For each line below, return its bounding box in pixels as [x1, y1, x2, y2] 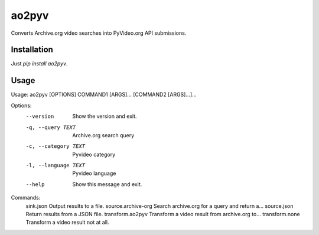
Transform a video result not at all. [25, 219, 109, 226]
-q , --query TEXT [25, 124, 76, 131]
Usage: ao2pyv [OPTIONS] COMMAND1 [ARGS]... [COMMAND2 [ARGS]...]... [11, 91, 197, 98]
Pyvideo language [72, 170, 116, 177]
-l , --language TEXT [25, 162, 86, 169]
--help [25, 181, 45, 188]
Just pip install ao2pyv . [11, 60, 68, 67]
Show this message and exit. [72, 180, 142, 188]
